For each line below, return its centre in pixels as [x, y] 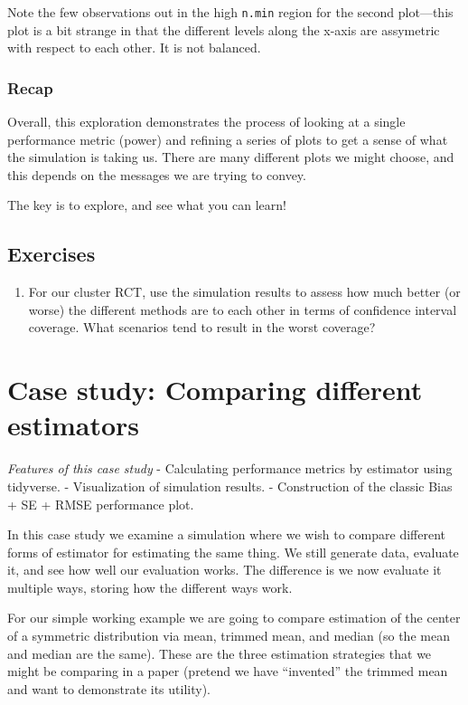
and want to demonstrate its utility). [109, 688]
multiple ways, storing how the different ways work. [150, 587]
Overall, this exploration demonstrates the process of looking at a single [206, 122]
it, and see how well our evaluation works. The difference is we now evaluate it [225, 570]
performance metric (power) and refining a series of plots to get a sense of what [228, 139]
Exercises [51, 254]
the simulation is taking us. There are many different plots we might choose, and [231, 157]
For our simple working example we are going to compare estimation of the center [234, 618]
